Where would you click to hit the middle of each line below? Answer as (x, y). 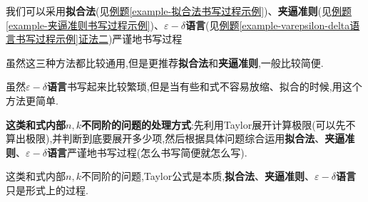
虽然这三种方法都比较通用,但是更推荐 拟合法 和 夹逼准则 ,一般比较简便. (165, 62)
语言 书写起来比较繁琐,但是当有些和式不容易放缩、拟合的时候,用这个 (204, 86)
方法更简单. (32, 100)
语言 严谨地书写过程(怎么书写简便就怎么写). (147, 152)
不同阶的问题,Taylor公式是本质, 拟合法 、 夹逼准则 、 (198, 176)
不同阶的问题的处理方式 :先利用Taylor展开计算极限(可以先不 (218, 124)
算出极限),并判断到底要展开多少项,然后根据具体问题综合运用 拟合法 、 (165, 138)
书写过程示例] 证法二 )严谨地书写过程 (99, 39)
